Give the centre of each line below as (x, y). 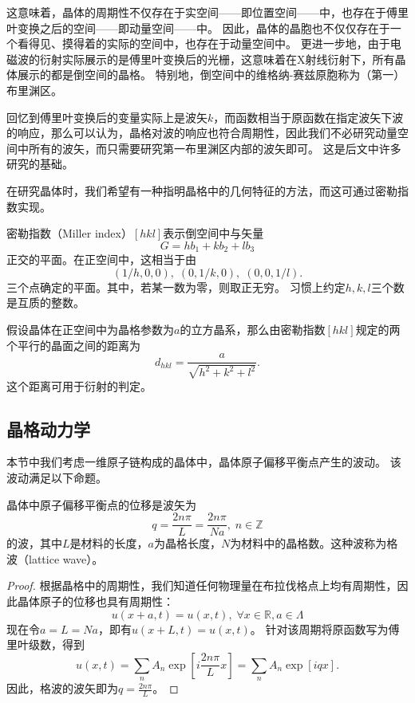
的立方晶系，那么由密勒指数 (253, 329)
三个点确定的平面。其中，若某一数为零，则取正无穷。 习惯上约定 (176, 287)
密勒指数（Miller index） (69, 233)
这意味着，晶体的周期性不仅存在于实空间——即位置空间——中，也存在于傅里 (207, 12)
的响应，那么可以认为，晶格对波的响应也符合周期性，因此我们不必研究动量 (202, 133)
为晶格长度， (187, 543)
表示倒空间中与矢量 (213, 233)
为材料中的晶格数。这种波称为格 (314, 543)
